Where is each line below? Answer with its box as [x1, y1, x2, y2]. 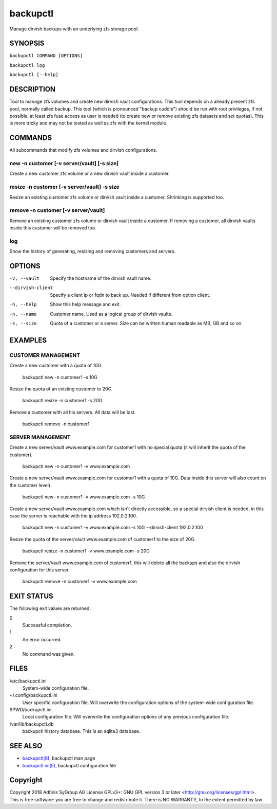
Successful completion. [22, 622, 72, 628]
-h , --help [9, 301, 37, 308]
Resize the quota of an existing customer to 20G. [9, 386, 113, 392]
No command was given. [22, 651, 75, 657]
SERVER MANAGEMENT [9, 434, 71, 441]
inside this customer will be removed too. [9, 225, 97, 231]
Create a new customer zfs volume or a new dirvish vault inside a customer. [9, 170, 170, 177]
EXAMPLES [9, 336, 47, 345]
